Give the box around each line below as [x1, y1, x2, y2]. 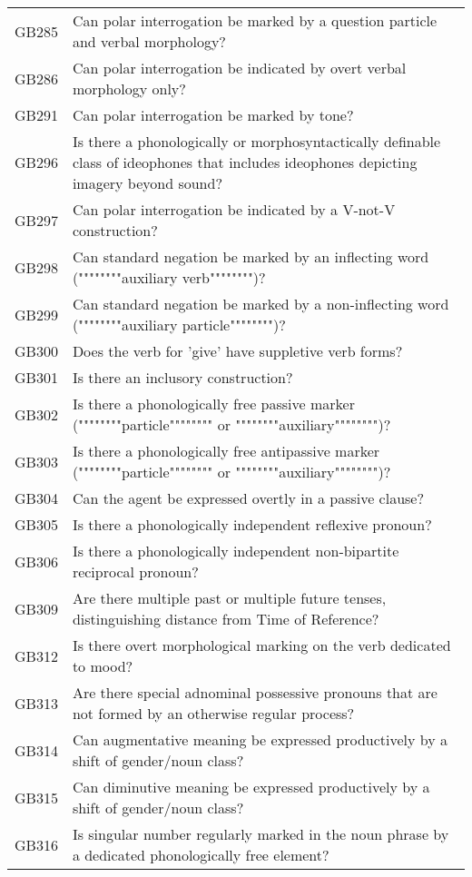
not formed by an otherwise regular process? [72, 703, 355, 724]
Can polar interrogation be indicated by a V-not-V [72, 199, 396, 220]
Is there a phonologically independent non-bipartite [72, 540, 399, 561]
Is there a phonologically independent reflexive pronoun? [72, 514, 432, 535]
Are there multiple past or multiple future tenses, [72, 587, 387, 608]
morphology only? [72, 78, 186, 99]
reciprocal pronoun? [72, 561, 199, 582]
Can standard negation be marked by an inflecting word [72, 246, 429, 267]
